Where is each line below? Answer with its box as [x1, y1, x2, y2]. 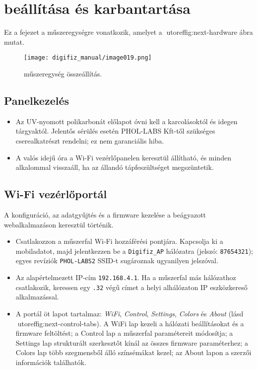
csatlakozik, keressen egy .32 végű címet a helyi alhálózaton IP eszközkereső [15, 282, 248, 292]
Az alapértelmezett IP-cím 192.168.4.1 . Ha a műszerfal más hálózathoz [15, 272, 236, 283]
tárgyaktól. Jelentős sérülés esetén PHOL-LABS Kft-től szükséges [15, 126, 215, 136]
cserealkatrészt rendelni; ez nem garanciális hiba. [15, 135, 164, 146]
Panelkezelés [4, 92, 69, 108]
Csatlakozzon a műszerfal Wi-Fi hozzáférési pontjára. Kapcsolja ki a [15, 236, 223, 246]
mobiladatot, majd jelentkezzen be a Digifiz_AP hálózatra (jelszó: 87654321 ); [15, 245, 254, 256]
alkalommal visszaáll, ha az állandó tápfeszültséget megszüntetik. [15, 162, 214, 172]
